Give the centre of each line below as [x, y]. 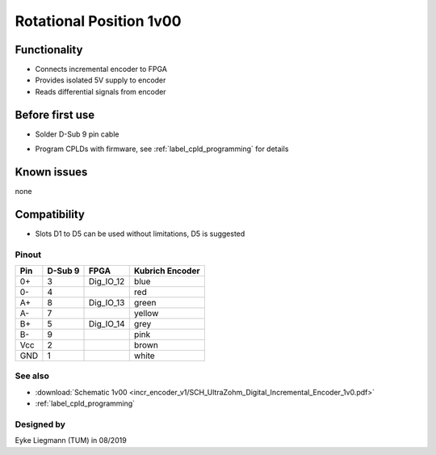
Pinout [28, 255]
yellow [146, 314]
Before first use [55, 114]
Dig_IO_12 [107, 281]
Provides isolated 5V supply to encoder [101, 80]
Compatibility [50, 214]
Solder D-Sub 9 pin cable [77, 134]
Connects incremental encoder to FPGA [101, 70]
